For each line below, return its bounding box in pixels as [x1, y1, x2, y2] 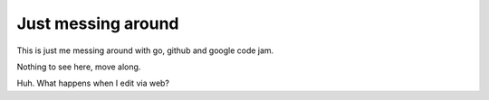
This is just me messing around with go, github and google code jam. [16, 45, 274, 56]
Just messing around [16, 14, 179, 33]
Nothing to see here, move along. [16, 61, 141, 72]
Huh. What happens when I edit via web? [16, 77, 170, 89]
